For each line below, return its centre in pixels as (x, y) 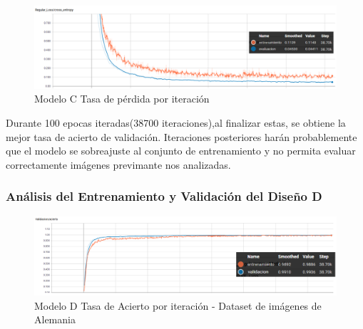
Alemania (55, 319)
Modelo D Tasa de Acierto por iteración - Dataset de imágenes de (178, 305)
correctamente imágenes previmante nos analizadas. (118, 164)
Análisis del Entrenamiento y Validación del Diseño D (164, 196)
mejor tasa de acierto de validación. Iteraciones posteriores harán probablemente (181, 136)
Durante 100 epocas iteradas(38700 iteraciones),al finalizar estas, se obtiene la (176, 122)
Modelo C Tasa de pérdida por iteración (122, 99)
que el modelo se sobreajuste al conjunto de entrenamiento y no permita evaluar (181, 151)
